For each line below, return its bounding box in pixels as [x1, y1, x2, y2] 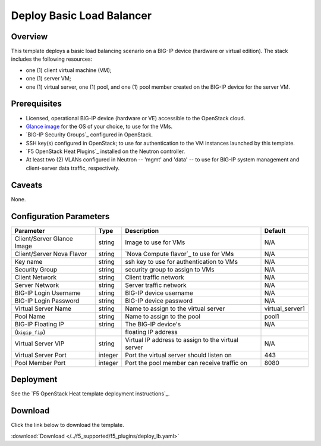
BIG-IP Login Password [14, 297, 80, 305]
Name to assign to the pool [125, 312, 200, 320]
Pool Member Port [14, 358, 66, 367]
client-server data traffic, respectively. [26, 164, 120, 171]
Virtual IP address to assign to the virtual [125, 335, 239, 344]
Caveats [11, 180, 43, 190]
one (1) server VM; [26, 75, 71, 82]
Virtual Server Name [14, 304, 71, 313]
